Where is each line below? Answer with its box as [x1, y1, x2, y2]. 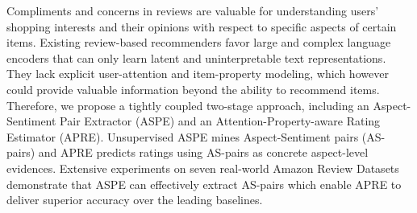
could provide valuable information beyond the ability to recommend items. [6, 80, 380, 97]
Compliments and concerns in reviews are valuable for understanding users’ [6, 2, 379, 18]
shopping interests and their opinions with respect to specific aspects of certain [6, 18, 397, 35]
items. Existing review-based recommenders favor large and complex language [6, 34, 391, 51]
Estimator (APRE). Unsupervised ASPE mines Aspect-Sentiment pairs [6, 128, 359, 145]
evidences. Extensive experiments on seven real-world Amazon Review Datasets [6, 159, 399, 176]
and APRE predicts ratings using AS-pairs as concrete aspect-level [38, 144, 369, 161]
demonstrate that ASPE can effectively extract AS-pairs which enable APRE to [6, 175, 402, 192]
